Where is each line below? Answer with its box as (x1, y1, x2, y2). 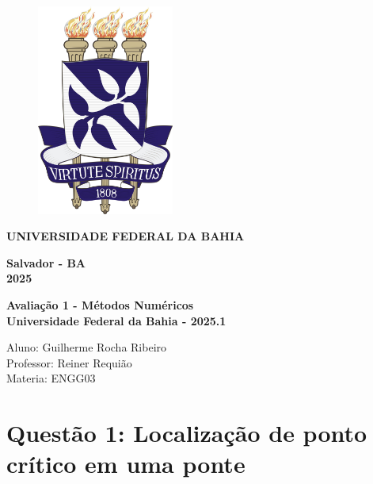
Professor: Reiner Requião (6, 354, 132, 371)
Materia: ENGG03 (6, 370, 96, 386)
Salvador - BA (6, 254, 86, 271)
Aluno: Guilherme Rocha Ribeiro (6, 339, 167, 355)
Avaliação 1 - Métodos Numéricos (6, 296, 194, 313)
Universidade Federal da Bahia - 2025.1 (6, 312, 226, 328)
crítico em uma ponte (6, 448, 245, 480)
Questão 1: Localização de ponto (6, 417, 367, 449)
